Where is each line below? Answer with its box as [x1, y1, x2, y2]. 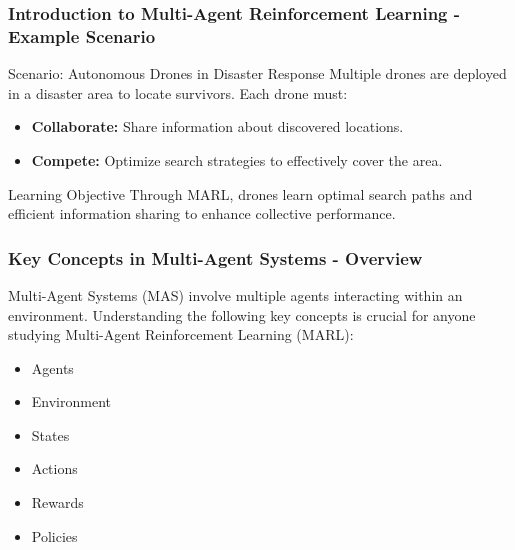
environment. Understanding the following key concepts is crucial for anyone [8, 304, 476, 325]
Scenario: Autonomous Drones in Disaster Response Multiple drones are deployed [8, 63, 507, 84]
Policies [31, 525, 78, 546]
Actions [31, 458, 78, 479]
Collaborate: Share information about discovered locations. [31, 116, 404, 137]
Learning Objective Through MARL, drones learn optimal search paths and [8, 183, 473, 204]
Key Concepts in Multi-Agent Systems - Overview [8, 245, 423, 270]
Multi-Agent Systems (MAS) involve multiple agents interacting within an [8, 284, 463, 305]
